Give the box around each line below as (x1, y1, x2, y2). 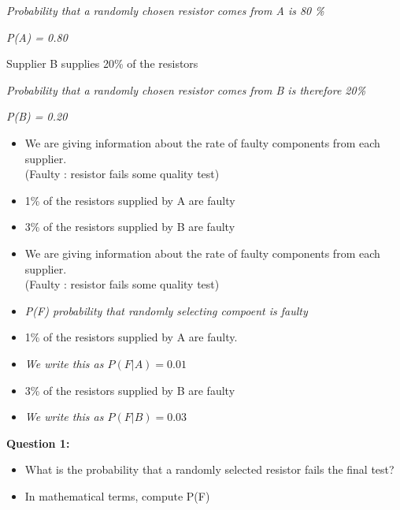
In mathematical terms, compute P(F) (24, 487, 210, 504)
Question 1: (6, 434, 70, 451)
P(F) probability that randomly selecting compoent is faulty (24, 302, 308, 318)
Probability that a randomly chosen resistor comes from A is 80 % (6, 2, 324, 18)
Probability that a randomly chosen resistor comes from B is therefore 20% (6, 81, 366, 98)
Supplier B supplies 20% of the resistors (6, 55, 198, 72)
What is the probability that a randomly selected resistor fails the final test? (24, 461, 394, 478)
